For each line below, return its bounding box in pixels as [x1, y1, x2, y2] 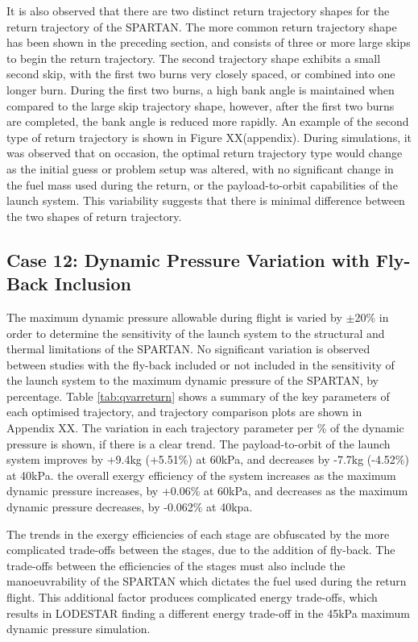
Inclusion [54, 271, 131, 296]
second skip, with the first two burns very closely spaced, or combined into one [6, 65, 395, 82]
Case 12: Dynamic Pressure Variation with [6, 247, 370, 272]
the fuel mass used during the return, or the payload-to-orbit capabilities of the [6, 176, 398, 193]
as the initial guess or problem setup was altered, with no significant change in [6, 160, 394, 177]
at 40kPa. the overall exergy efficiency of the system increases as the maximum [6, 466, 396, 483]
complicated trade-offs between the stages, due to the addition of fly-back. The [6, 541, 395, 558]
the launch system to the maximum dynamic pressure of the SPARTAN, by [6, 372, 379, 389]
